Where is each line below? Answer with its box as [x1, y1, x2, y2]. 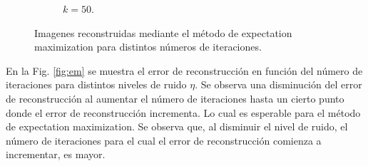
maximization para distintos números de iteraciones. [34, 39, 262, 54]
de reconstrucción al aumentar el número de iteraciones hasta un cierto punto [6, 90, 344, 105]
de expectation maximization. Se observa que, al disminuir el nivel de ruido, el [6, 119, 348, 134]
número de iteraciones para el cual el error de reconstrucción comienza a [6, 133, 322, 147]
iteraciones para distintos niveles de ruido [6, 77, 187, 92]
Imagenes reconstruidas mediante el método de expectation [34, 25, 292, 40]
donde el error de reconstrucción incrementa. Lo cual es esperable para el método [6, 105, 361, 120]
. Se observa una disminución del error [195, 77, 362, 92]
